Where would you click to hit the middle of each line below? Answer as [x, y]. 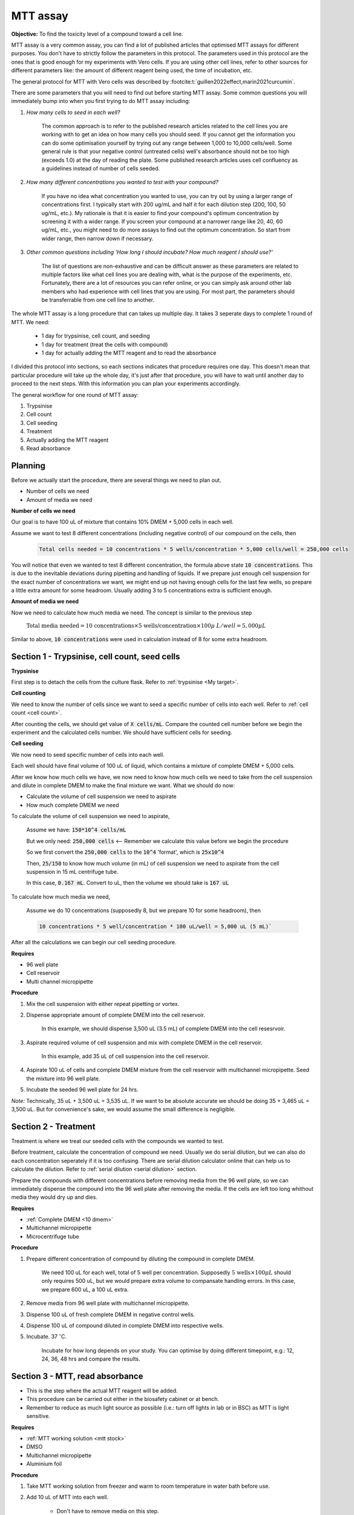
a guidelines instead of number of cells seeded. [101, 168]
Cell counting [28, 693]
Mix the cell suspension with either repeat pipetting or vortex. [103, 1004]
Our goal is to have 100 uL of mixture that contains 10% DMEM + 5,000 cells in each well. [123, 522]
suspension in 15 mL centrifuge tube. [72, 872]
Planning [28, 466]
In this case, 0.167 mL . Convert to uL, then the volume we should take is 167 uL [128, 883]
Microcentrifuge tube [53, 1236]
